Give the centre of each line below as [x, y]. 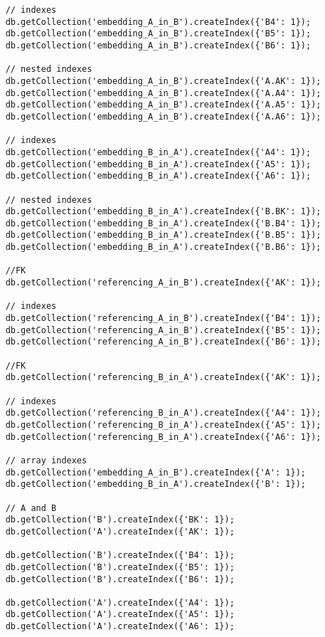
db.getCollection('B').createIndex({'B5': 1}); [120, 567]
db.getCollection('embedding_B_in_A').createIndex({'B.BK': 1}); [163, 212]
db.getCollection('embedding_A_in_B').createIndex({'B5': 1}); [158, 34]
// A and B [31, 508]
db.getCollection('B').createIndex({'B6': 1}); [120, 579]
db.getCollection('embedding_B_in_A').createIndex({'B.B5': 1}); [163, 235]
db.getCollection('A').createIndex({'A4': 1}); [120, 602]
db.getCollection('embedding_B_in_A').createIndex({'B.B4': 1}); [163, 223]
